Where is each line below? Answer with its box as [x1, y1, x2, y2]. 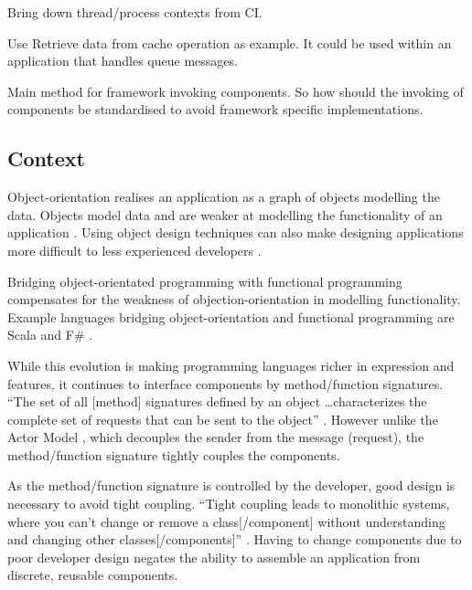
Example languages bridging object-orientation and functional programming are [7, 307, 455, 326]
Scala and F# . [7, 325, 93, 344]
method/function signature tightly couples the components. [7, 445, 340, 464]
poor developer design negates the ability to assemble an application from [7, 547, 421, 566]
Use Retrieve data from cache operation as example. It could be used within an [7, 33, 452, 52]
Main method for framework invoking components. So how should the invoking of [7, 81, 464, 100]
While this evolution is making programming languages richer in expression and [7, 355, 455, 374]
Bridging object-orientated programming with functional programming [7, 271, 402, 290]
